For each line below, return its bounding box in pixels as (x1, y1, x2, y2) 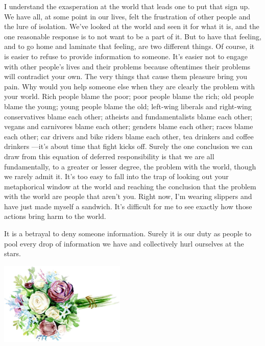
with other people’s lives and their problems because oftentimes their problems (4, 61, 251, 71)
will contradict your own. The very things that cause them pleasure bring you (4, 71, 248, 82)
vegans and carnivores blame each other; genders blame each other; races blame (4, 121, 253, 132)
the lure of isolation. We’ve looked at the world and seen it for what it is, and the (4, 21, 259, 32)
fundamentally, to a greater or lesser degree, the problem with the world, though (4, 161, 256, 171)
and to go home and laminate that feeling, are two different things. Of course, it (4, 41, 255, 52)
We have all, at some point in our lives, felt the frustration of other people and (4, 11, 251, 21)
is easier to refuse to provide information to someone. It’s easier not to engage (4, 51, 248, 61)
